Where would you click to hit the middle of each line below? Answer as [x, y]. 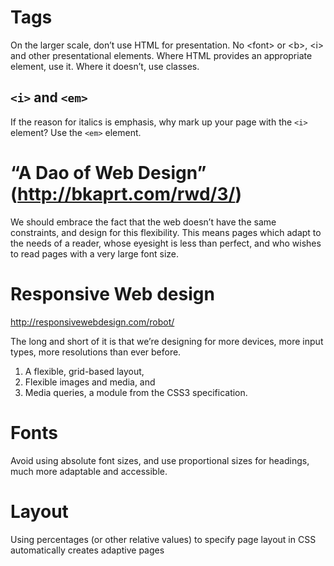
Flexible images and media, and [90, 382]
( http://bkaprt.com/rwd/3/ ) [126, 193]
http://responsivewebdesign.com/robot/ [92, 322]
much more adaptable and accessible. [89, 471]
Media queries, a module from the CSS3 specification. [136, 392]
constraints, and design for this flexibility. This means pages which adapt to [166, 232]
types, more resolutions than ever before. [96, 352]
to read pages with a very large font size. [95, 253]
